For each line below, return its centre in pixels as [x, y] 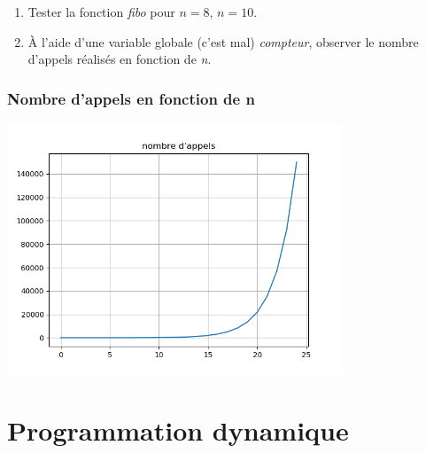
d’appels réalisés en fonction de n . [120, 59]
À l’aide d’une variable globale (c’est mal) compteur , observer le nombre [223, 41]
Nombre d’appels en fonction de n [131, 98]
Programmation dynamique [178, 430]
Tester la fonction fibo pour [101, 11]
